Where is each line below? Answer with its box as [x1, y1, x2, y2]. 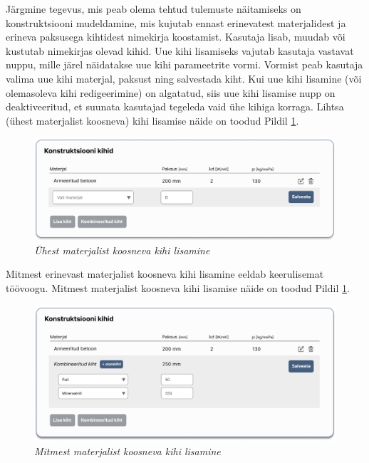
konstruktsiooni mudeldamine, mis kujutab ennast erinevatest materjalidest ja [6, 15, 346, 30]
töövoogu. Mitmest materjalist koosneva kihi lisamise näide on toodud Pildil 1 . [6, 280, 350, 295]
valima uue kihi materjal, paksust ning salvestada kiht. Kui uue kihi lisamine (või [6, 71, 362, 85]
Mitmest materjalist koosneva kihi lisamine [34, 443, 221, 458]
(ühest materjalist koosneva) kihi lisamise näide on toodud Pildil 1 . [6, 113, 299, 128]
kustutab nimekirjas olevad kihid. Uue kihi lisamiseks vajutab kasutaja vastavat [6, 43, 354, 58]
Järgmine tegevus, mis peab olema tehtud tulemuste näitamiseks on [6, 1, 301, 16]
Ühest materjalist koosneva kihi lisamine [34, 242, 210, 257]
